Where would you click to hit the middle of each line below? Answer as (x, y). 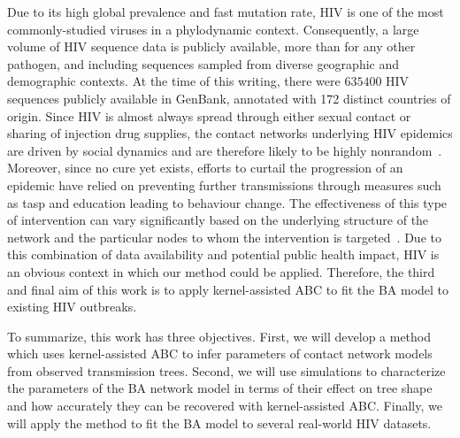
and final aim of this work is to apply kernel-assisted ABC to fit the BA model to (228, 289)
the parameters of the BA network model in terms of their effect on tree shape (220, 388)
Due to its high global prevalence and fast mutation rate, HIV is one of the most (226, 12)
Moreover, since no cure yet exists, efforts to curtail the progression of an (205, 168)
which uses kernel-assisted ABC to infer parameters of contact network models (220, 353)
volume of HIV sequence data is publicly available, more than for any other (211, 46)
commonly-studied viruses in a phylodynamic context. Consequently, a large (213, 29)
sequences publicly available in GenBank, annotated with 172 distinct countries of (229, 98)
